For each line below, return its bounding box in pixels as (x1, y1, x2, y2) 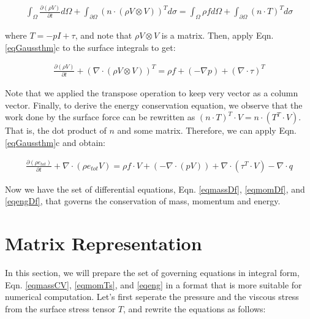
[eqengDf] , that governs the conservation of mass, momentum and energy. (5, 194, 281, 207)
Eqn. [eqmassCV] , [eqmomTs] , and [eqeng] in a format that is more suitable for (5, 278, 302, 291)
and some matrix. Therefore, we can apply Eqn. (117, 124, 297, 137)
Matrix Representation (5, 231, 202, 256)
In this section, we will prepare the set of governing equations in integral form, (5, 266, 300, 279)
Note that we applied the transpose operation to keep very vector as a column (5, 86, 298, 99)
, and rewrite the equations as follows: (123, 302, 266, 315)
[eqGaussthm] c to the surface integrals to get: (5, 40, 176, 53)
